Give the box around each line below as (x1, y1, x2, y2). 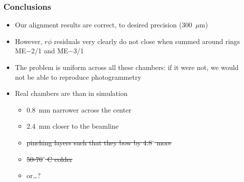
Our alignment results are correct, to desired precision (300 (15, 20, 192, 30)
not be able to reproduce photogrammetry (15, 71, 141, 82)
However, (15, 36, 43, 46)
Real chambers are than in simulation (15, 88, 128, 98)
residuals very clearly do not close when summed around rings (54, 36, 240, 46)
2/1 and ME (31, 45, 68, 56)
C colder (47, 154, 73, 164)
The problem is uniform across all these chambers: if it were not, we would (15, 62, 239, 72)
